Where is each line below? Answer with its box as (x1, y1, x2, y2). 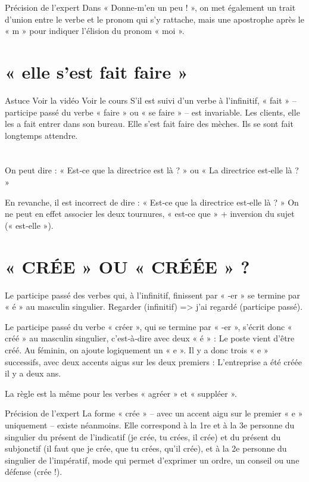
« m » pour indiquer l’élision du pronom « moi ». (5, 24, 185, 37)
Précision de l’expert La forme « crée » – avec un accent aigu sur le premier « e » (5, 407, 303, 419)
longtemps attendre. (5, 129, 78, 141)
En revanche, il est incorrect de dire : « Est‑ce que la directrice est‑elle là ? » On (5, 195, 299, 208)
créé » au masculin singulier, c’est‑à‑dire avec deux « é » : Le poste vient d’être (5, 332, 295, 344)
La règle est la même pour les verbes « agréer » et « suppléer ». (5, 387, 237, 399)
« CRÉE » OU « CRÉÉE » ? (5, 254, 250, 278)
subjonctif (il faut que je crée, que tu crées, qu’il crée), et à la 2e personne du (5, 442, 287, 455)
